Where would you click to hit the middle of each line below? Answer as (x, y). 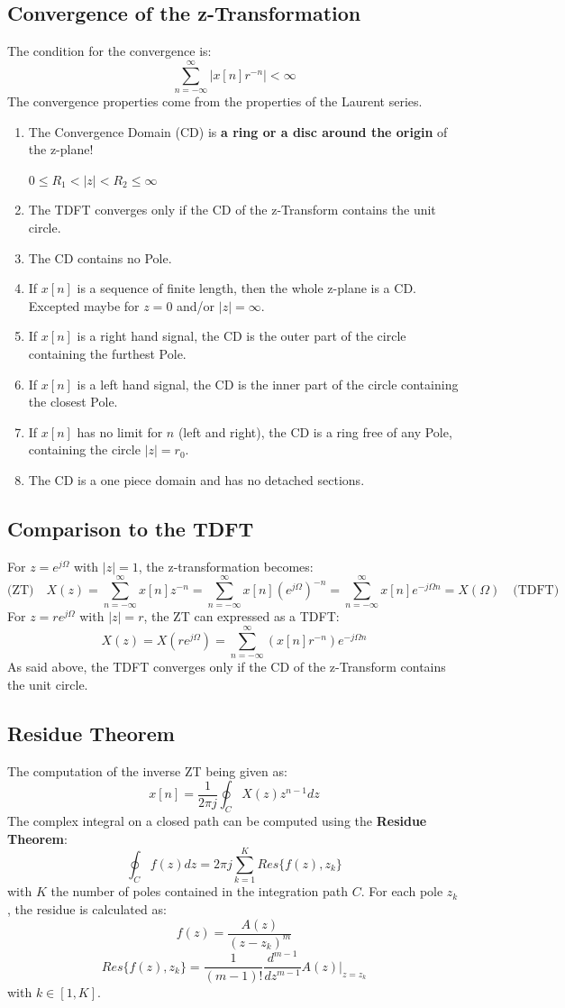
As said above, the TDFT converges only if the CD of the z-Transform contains (227, 667)
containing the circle (84, 449)
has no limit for (120, 431)
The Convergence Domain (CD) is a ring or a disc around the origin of (238, 131)
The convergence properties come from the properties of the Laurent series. (215, 101)
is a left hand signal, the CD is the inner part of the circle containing (268, 384)
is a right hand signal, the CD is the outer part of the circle (241, 336)
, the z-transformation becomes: (226, 566)
